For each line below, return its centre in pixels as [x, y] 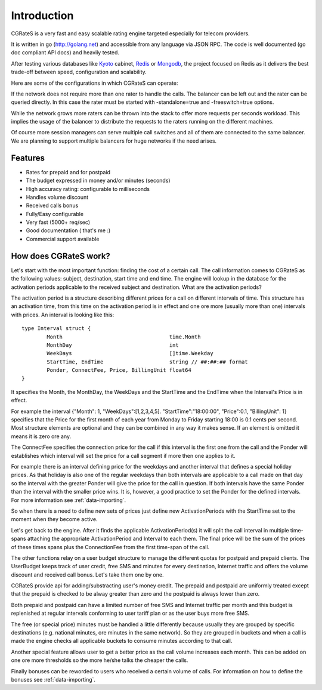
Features [28, 158]
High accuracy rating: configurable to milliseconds [88, 189]
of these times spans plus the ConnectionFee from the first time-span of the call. [110, 547]
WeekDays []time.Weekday [130, 353]
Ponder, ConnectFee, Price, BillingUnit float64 [119, 370]
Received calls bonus [52, 205]
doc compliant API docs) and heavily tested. [65, 53]
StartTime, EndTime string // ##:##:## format [147, 362]
